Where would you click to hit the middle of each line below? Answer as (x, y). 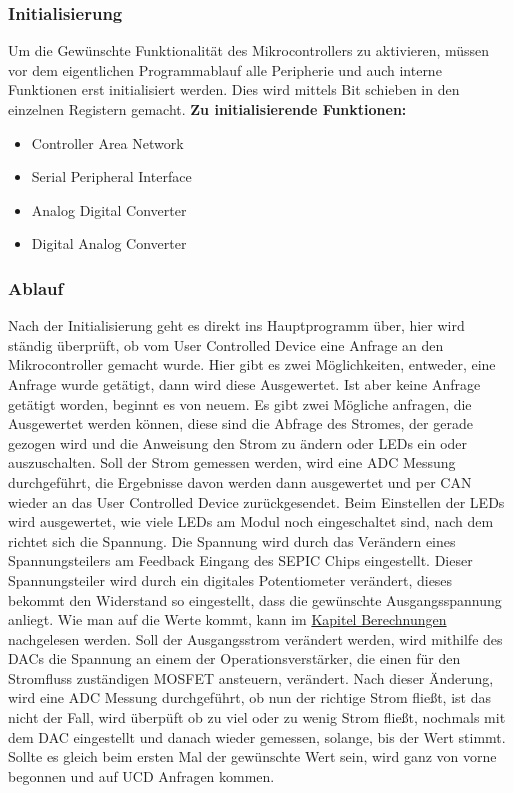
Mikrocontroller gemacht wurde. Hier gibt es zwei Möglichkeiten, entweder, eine (252, 364)
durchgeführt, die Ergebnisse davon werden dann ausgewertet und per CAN (240, 481)
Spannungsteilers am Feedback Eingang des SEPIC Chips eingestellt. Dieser (240, 560)
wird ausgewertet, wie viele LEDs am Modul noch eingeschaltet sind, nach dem (251, 521)
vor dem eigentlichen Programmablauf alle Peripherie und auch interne (225, 69)
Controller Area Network (107, 142)
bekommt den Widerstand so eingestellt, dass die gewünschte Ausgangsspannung (255, 599)
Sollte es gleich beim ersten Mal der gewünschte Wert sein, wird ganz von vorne (252, 756)
